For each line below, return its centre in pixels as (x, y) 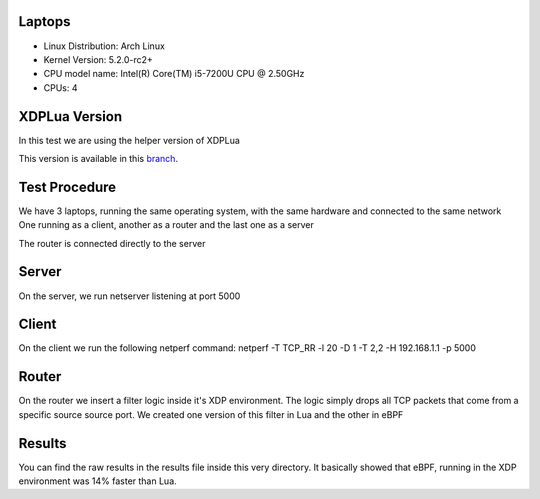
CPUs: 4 (60, 87)
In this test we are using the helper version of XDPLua (129, 140)
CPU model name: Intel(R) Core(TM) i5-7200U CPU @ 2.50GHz (174, 74)
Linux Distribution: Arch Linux (104, 46)
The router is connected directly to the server (112, 243)
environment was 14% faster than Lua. (97, 481)
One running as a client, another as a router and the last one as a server (166, 225)
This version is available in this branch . (98, 158)
